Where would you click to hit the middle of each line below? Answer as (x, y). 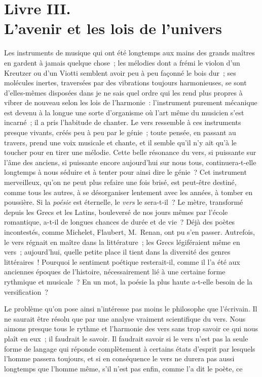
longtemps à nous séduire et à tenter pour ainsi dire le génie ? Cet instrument (125, 172)
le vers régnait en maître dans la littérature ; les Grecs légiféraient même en (122, 242)
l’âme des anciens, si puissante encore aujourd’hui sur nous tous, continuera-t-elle (130, 162)
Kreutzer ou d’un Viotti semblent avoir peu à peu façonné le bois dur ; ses (120, 72)
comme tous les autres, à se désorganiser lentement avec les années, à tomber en (128, 192)
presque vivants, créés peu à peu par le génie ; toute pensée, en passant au (120, 132)
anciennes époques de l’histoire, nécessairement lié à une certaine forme (115, 272)
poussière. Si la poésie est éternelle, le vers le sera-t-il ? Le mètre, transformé (124, 202)
